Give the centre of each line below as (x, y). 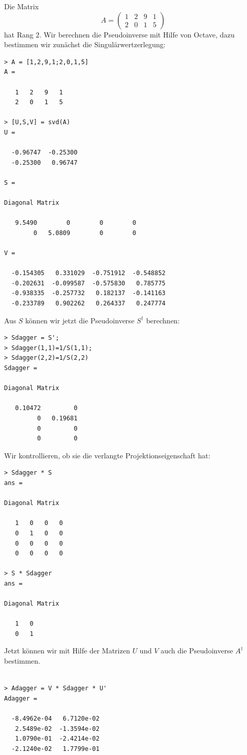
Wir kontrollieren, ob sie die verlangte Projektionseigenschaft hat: (107, 455)
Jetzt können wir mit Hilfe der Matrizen (67, 651)
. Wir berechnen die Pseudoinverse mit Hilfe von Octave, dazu (137, 34)
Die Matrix (22, 6)
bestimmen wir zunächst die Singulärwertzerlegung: (85, 44)
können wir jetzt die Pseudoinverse (80, 320)
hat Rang (19, 34)
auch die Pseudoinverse (197, 651)
